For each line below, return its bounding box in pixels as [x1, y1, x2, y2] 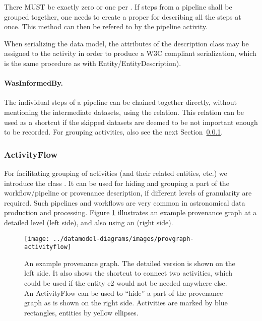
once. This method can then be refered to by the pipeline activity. [4, 21, 208, 32]
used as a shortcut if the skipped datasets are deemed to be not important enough [4, 116, 258, 127]
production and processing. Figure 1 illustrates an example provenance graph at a [4, 207, 257, 218]
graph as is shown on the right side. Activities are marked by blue [24, 297, 228, 308]
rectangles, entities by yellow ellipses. [24, 307, 139, 317]
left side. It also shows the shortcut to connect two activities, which [24, 268, 233, 278]
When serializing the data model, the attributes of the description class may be [4, 38, 249, 48]
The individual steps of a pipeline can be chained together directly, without [4, 97, 237, 107]
